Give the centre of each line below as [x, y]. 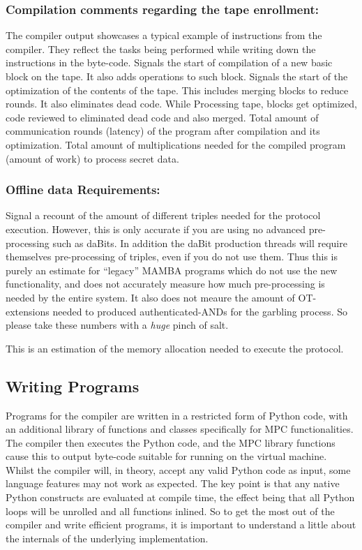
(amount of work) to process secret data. [92, 158]
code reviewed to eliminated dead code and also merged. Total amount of [162, 117]
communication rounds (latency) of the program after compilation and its [163, 131]
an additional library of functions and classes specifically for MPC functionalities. [180, 429]
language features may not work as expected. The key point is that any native [173, 483]
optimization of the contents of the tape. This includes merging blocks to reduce [177, 90]
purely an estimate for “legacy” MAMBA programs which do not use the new [172, 270]
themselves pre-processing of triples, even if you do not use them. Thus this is [172, 257]
